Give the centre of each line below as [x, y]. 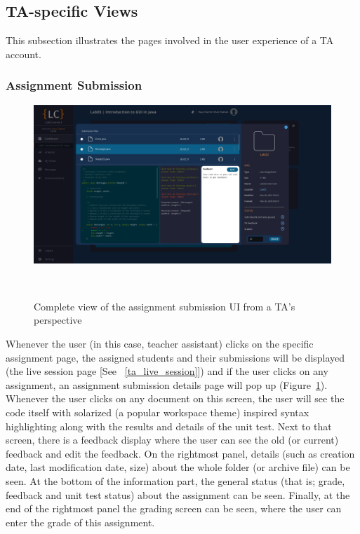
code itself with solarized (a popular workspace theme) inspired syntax [158, 412]
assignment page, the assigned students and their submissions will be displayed [175, 357]
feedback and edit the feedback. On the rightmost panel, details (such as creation [180, 453]
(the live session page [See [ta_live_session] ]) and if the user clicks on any [167, 371]
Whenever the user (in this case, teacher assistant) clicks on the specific [160, 344]
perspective [58, 320]
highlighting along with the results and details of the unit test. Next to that [169, 426]
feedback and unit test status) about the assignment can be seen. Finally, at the [178, 494]
